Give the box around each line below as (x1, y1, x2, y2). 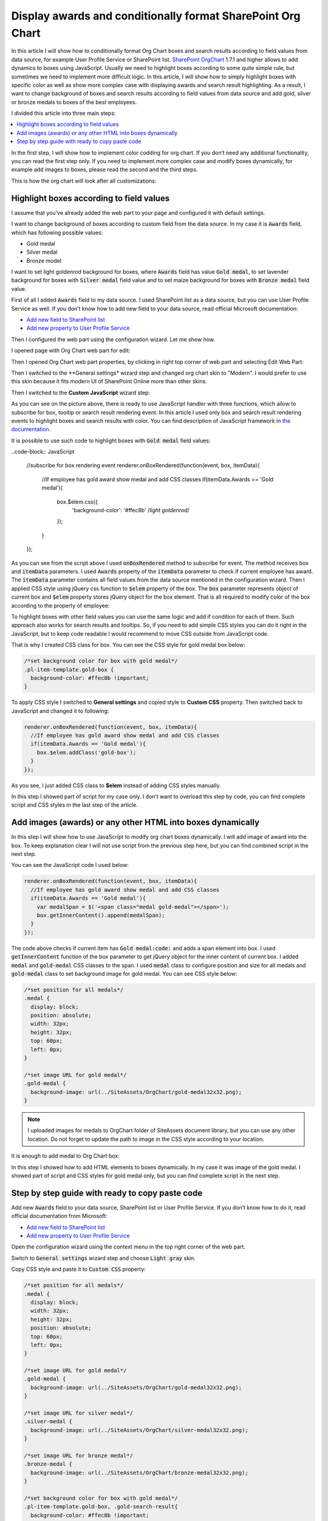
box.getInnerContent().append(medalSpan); (36, 911, 165, 919)
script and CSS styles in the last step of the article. (11, 801, 138, 809)
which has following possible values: (11, 229, 103, 236)
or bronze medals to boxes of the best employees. (11, 98, 137, 106)
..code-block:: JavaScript (11, 448, 75, 456)
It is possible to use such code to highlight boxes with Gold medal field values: (11, 437, 211, 444)
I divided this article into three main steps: (11, 110, 116, 117)
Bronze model (26, 257, 62, 264)
